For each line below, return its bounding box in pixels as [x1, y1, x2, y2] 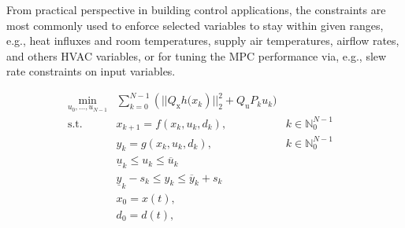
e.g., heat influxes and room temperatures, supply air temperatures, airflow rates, [6, 32, 399, 49]
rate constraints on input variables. [6, 63, 176, 79]
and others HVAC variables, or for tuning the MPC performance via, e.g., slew [6, 47, 387, 64]
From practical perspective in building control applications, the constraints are [6, 2, 386, 17]
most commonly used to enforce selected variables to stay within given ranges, [6, 17, 384, 33]
